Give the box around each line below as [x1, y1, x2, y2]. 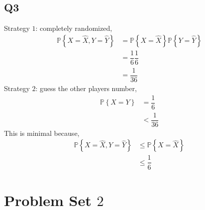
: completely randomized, [35, 23, 112, 33]
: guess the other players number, [35, 83, 137, 94]
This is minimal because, [4, 127, 80, 138]
